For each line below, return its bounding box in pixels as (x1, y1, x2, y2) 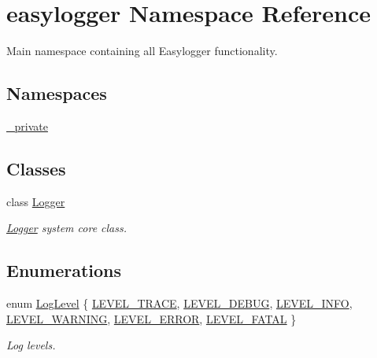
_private (6, 117, 48, 134)
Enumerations (6, 258, 122, 282)
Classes (6, 156, 66, 180)
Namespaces (6, 81, 107, 105)
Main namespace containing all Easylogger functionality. (6, 42, 278, 59)
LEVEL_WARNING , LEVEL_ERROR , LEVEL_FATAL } (6, 310, 297, 327)
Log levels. (6, 337, 56, 353)
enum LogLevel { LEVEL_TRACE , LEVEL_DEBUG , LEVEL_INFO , (6, 295, 353, 312)
